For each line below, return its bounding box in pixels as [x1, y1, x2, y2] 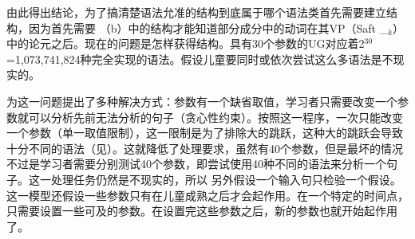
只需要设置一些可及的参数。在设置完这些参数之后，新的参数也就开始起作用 [6, 202, 397, 219]
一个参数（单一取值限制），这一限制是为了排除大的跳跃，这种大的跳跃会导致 [6, 124, 403, 141]
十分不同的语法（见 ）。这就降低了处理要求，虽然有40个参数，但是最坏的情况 [6, 139, 403, 156]
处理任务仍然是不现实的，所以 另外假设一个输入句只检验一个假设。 [50, 170, 401, 187]
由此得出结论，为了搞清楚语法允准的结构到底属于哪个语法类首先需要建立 [6, 4, 386, 20]
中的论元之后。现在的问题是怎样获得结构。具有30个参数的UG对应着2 [6, 35, 365, 52]
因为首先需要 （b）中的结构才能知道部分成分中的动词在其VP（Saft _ [28, 19, 389, 36]
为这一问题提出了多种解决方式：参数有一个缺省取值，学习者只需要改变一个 [6, 92, 397, 109]
